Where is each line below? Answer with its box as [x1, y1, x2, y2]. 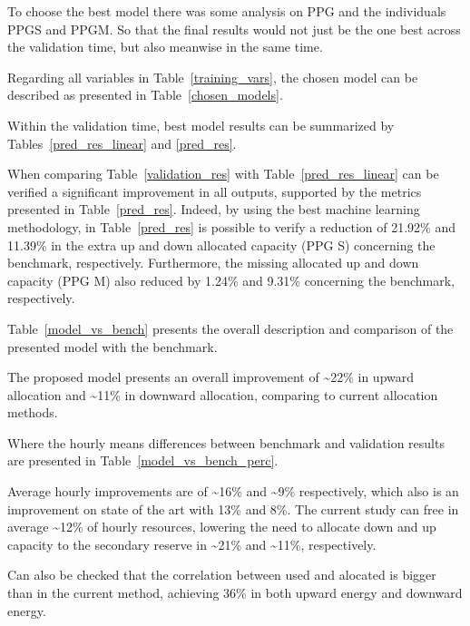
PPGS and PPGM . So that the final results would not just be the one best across [7, 19, 461, 38]
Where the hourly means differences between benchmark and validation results [7, 433, 445, 452]
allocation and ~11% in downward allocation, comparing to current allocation [7, 385, 438, 404]
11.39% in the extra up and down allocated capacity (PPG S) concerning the [7, 235, 436, 254]
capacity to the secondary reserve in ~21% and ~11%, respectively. [7, 534, 377, 553]
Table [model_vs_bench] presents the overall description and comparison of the [7, 318, 454, 337]
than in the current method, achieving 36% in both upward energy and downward [7, 583, 463, 602]
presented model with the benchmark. [7, 337, 218, 356]
